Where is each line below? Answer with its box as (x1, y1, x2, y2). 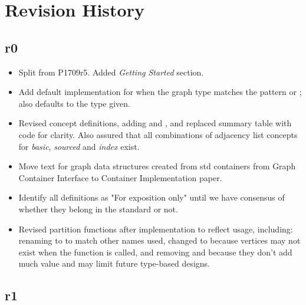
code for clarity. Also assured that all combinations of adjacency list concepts (18, 128, 298, 140)
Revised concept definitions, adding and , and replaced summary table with (18, 117, 292, 129)
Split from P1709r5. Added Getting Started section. (18, 65, 204, 78)
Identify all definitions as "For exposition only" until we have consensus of (18, 191, 285, 204)
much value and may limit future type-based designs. (18, 257, 210, 270)
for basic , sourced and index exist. (18, 140, 140, 152)
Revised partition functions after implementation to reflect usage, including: (18, 222, 293, 235)
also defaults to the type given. (18, 97, 130, 109)
